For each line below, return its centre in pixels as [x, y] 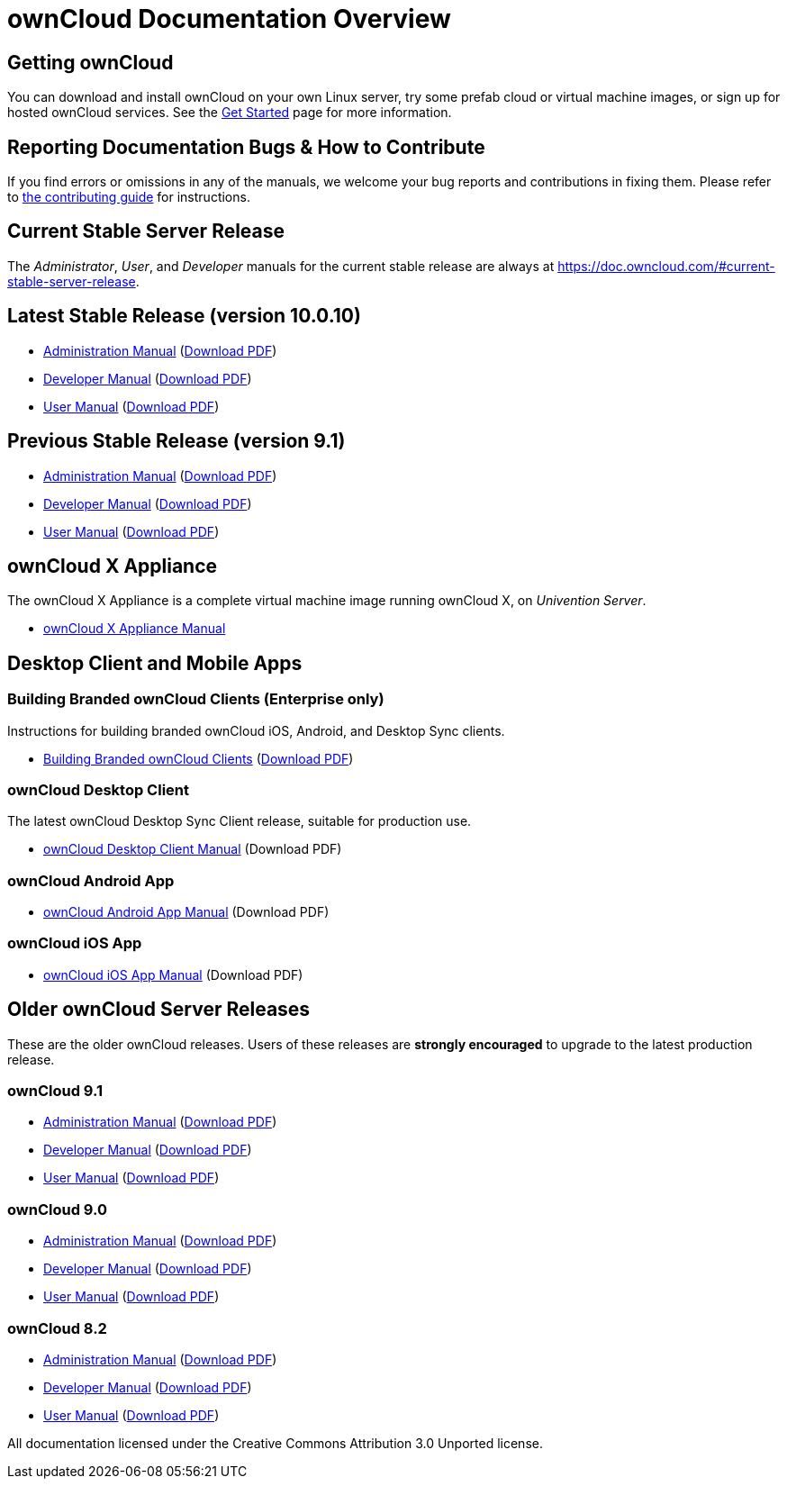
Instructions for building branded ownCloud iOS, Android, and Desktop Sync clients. [256, 730]
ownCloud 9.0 [58, 1209]
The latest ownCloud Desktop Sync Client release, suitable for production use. [240, 821]
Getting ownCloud [90, 62]
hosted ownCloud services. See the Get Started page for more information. [230, 113]
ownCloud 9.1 [55, 1091]
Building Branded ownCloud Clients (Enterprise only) [196, 699]
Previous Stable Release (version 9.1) [176, 441]
